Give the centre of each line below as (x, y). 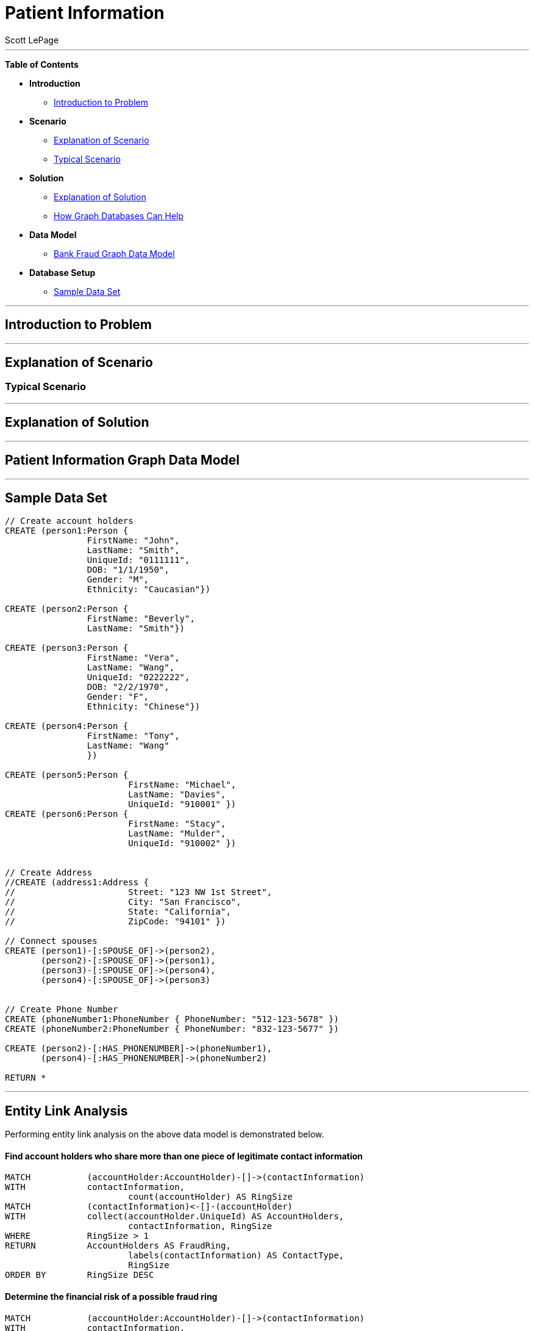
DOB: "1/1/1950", (128, 570)
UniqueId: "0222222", (138, 677)
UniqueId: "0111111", (138, 560)
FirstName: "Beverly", (141, 619)
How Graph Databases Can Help (119, 216)
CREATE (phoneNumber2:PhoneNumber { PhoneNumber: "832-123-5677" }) (172, 1029)
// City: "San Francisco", (123, 902)
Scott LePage (32, 40)
